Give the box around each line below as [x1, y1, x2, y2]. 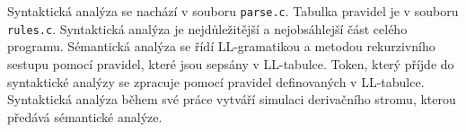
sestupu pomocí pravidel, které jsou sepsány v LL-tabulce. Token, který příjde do [7, 54, 454, 73]
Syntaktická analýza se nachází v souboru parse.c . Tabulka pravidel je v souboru [7, 2, 459, 20]
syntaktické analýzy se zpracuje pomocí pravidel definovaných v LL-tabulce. [7, 72, 425, 91]
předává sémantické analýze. [7, 107, 163, 126]
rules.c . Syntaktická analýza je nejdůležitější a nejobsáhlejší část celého [7, 19, 408, 38]
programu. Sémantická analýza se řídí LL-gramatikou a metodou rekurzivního [7, 37, 435, 56]
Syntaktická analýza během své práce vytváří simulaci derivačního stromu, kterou [7, 90, 456, 109]
